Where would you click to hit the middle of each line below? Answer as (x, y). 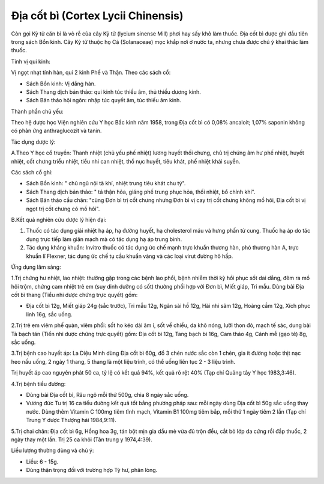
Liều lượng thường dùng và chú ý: (52, 450)
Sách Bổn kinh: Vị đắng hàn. (61, 84)
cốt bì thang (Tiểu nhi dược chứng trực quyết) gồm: (74, 295)
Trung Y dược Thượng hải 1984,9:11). (71, 420)
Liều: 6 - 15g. (42, 461)
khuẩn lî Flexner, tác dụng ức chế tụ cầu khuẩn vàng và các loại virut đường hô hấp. (130, 256)
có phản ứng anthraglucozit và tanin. (56, 131)
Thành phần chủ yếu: (37, 111)
